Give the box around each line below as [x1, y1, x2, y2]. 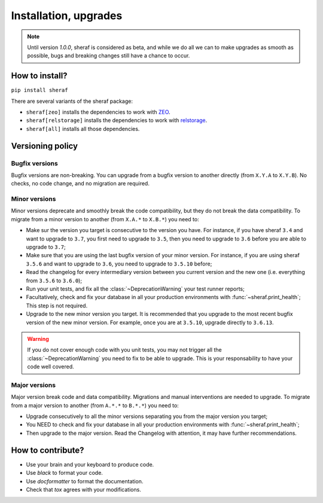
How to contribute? [11, 445, 84, 455]
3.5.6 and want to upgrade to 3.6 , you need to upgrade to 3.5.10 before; [26, 260, 212, 267]
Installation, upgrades [11, 9, 123, 22]
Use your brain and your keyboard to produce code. [26, 461, 154, 468]
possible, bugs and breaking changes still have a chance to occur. [27, 52, 190, 59]
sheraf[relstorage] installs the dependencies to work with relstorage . [26, 117, 208, 124]
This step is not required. [26, 302, 88, 309]
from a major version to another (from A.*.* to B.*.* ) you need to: [11, 401, 179, 409]
